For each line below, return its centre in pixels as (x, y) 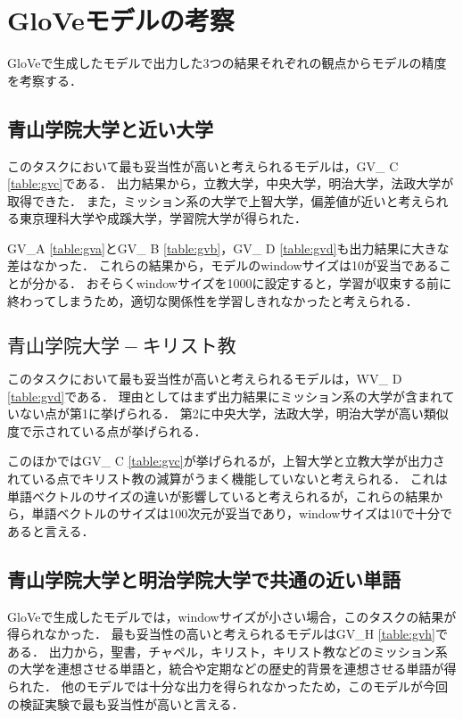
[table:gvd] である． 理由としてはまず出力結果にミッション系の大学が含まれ (225, 396)
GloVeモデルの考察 (121, 20)
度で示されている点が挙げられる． (107, 430)
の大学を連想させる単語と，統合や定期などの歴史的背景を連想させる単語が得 (232, 669)
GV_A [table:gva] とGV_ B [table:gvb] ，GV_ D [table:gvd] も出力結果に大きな (228, 248)
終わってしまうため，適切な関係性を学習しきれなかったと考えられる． (213, 300)
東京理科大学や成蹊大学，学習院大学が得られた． (163, 218)
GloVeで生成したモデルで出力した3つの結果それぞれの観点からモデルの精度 (227, 63)
